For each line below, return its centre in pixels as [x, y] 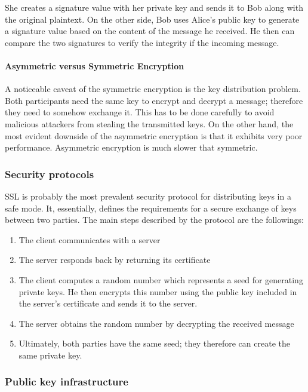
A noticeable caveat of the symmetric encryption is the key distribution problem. [153, 89]
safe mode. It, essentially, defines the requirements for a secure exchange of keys [151, 208]
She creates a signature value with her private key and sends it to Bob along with [154, 7]
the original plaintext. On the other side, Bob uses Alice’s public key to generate [152, 19]
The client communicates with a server [90, 239]
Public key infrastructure [67, 382]
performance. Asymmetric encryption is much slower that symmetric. [131, 147]
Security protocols [50, 174]
